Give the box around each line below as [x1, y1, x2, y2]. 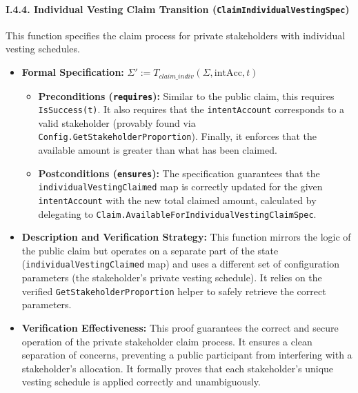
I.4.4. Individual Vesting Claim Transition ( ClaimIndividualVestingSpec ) [6, 1, 350, 16]
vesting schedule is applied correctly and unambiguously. [21, 374, 261, 389]
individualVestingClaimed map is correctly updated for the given [38, 179, 323, 194]
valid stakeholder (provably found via [38, 115, 196, 130]
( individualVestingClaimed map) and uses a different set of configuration [21, 256, 340, 271]
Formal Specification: [21, 65, 124, 79]
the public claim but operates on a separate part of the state [21, 243, 279, 257]
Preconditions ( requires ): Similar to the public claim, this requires [38, 88, 335, 103]
